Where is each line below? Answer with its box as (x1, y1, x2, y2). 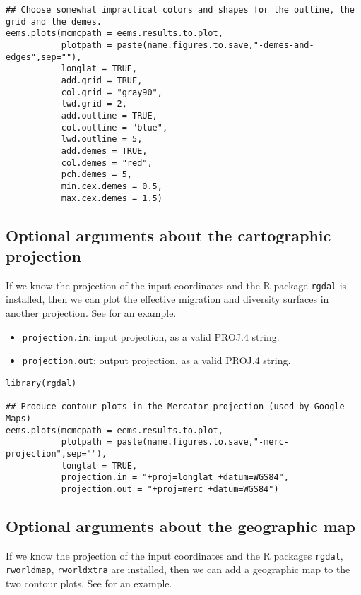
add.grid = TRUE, (61, 75, 143, 85)
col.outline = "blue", (61, 122, 168, 133)
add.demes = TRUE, (61, 145, 148, 156)
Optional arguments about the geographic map (6, 515, 355, 536)
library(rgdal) (6, 378, 77, 388)
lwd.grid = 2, (61, 99, 127, 109)
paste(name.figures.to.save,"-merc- (117, 437, 289, 447)
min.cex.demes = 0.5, (61, 181, 162, 191)
